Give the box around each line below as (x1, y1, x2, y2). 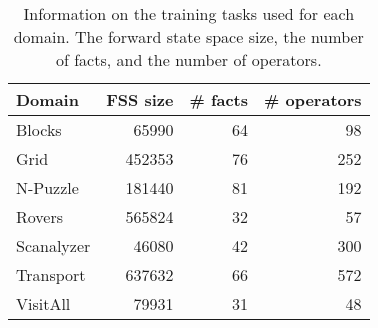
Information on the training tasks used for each (23, 2, 355, 25)
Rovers (16, 205, 64, 228)
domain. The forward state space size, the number (13, 25, 364, 48)
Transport (16, 263, 86, 286)
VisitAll (16, 292, 71, 315)
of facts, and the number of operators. (55, 48, 322, 71)
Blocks (16, 118, 62, 141)
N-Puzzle (16, 176, 79, 199)
